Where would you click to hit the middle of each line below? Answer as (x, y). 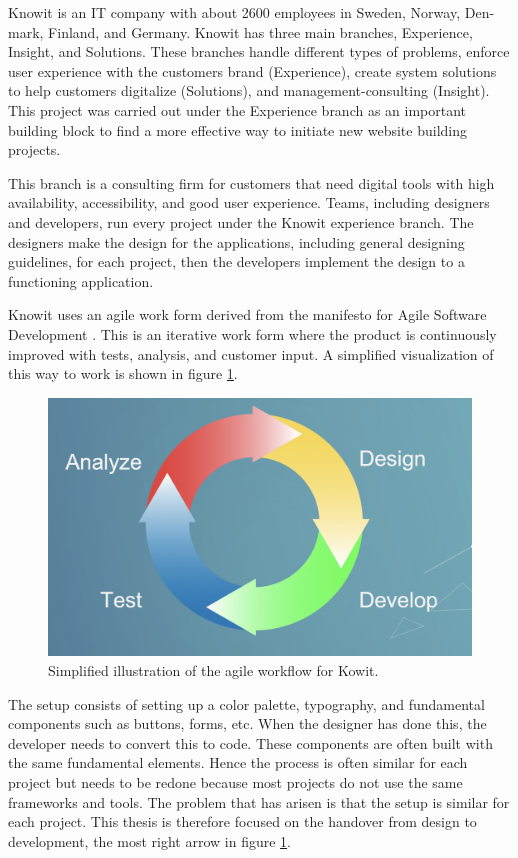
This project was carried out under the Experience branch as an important (237, 109)
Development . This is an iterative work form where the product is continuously (252, 333)
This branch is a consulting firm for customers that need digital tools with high (251, 182)
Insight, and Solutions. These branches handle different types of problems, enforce (259, 51)
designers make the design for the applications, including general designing (236, 241)
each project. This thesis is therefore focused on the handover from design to (242, 821)
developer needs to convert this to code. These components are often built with (250, 742)
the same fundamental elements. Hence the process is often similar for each (238, 762)
